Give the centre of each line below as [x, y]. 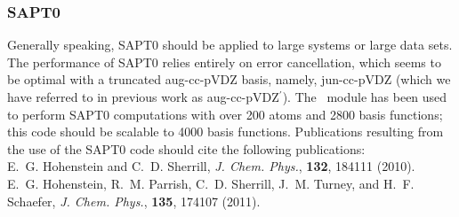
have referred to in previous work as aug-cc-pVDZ [143, 97]
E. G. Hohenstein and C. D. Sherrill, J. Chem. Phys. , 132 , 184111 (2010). [211, 166]
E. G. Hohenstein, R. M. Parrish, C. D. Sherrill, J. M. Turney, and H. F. [211, 183]
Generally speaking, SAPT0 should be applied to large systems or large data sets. [230, 45]
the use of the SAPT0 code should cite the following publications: [186, 148]
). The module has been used [365, 97]
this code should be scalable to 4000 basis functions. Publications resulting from [225, 132]
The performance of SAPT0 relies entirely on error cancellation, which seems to [224, 62]
